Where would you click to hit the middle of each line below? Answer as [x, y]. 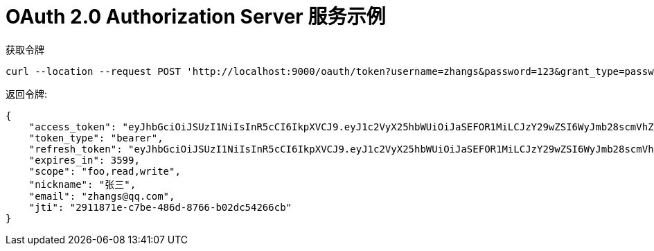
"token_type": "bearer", [96, 138]
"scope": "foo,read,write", [105, 171]
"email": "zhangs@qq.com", [102, 196]
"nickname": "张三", [82, 184]
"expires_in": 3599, [84, 160]
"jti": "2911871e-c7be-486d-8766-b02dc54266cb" [160, 207]
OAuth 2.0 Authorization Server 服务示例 [196, 17]
